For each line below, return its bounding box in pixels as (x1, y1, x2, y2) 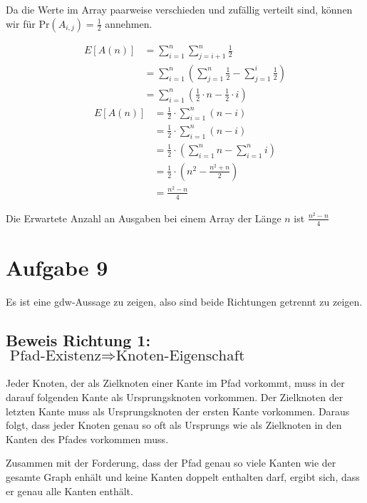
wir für (6, 16, 36, 31)
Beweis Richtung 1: (6, 328, 151, 351)
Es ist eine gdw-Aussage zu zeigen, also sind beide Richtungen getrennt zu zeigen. (6, 294, 363, 308)
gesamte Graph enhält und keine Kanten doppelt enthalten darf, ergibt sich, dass (6, 469, 360, 484)
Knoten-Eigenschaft (115, 348, 245, 363)
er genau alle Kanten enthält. (6, 483, 133, 498)
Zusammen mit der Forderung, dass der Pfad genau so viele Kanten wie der (6, 455, 336, 470)
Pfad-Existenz (9, 348, 101, 363)
